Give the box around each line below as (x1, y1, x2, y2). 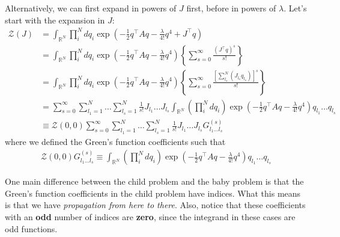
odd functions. (5, 222, 58, 235)
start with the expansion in (5, 13, 105, 26)
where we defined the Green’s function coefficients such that (5, 135, 226, 147)
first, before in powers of (186, 2, 276, 14)
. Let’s (284, 2, 307, 14)
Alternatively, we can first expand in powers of (5, 2, 177, 14)
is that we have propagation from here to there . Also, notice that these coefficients (5, 199, 306, 211)
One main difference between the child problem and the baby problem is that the (5, 175, 304, 188)
